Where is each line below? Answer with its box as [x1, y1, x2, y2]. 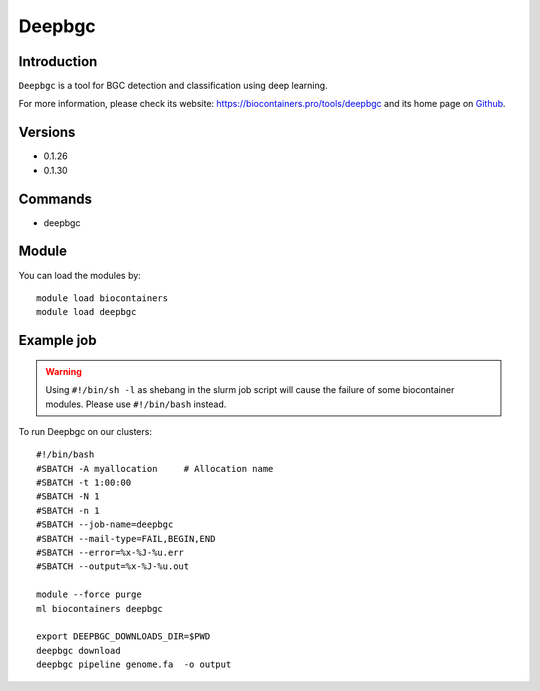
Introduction [18, 53, 98, 70]
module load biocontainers [36, 292, 169, 304]
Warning [45, 365, 82, 377]
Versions [18, 124, 76, 141]
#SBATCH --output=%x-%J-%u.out [36, 561, 190, 572]
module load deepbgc [36, 306, 137, 318]
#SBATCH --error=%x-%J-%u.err [36, 547, 185, 559]
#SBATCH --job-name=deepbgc [36, 519, 174, 530]
